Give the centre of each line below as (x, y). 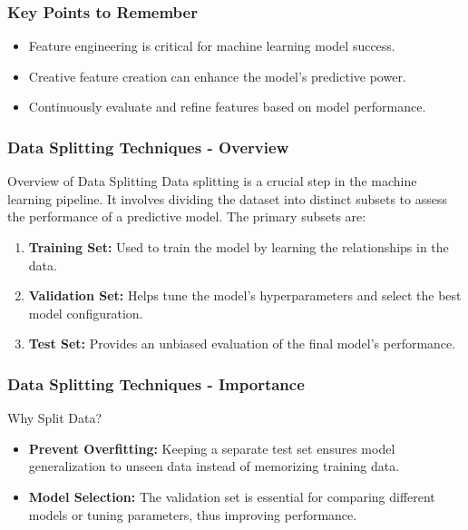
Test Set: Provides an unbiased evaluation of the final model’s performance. (242, 344)
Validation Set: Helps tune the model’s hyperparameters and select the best (245, 295)
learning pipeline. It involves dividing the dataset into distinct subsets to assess (227, 198)
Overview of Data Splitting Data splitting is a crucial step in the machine (212, 181)
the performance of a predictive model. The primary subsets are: (187, 216)
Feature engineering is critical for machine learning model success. (212, 46)
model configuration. (86, 313)
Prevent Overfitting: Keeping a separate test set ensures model (212, 448)
